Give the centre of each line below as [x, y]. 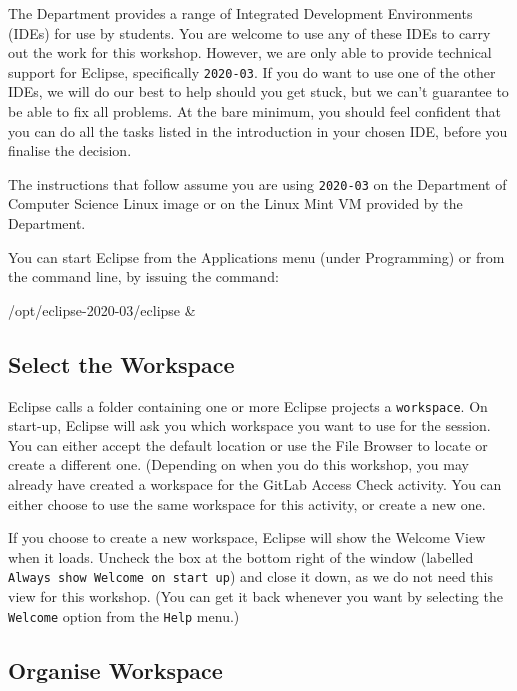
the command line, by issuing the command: [143, 276]
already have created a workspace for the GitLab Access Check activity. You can [255, 484]
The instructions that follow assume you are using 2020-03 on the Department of [257, 183]
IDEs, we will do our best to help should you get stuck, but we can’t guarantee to [258, 91]
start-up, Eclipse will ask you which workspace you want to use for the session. [249, 425]
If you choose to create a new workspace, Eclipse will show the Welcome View [247, 537]
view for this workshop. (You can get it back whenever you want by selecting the [255, 596]
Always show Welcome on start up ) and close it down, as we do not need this [251, 576]
